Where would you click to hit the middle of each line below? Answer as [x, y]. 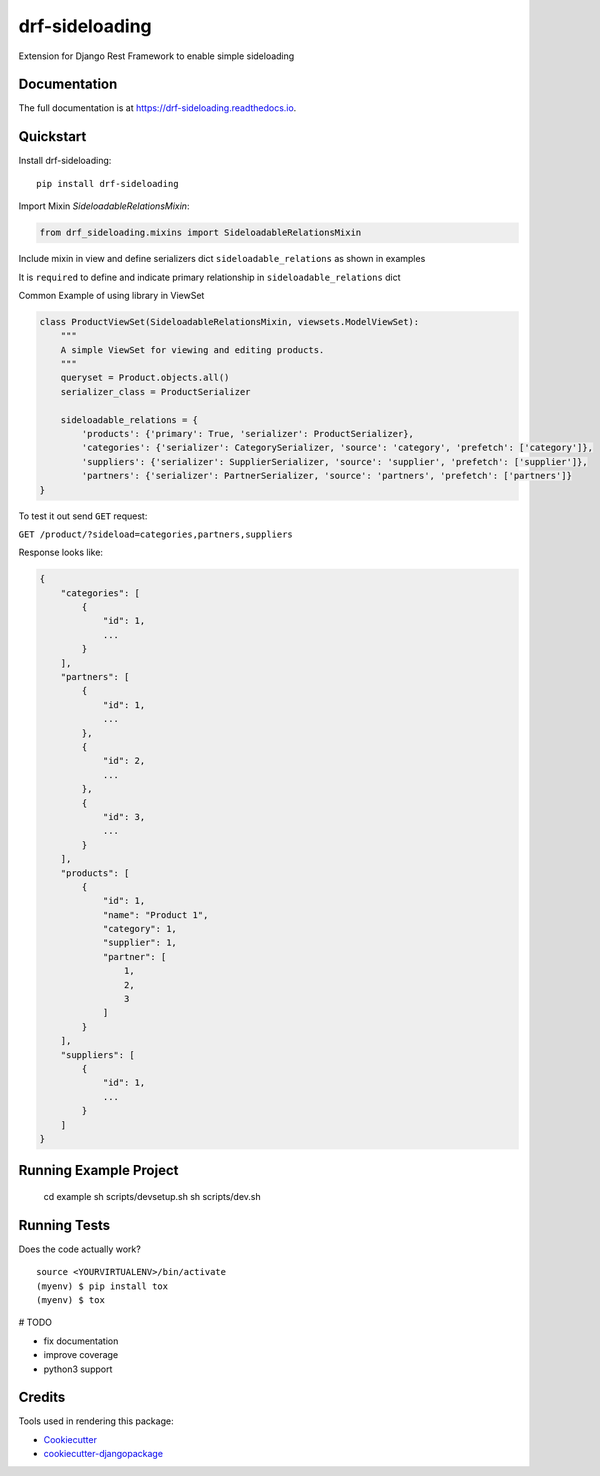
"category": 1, [139, 929]
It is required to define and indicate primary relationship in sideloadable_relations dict [209, 277]
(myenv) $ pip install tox [102, 1286]
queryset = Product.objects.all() [145, 378]
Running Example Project [98, 1170]
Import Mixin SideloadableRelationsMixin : [104, 206]
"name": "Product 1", [155, 914]
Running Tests [64, 1225]
